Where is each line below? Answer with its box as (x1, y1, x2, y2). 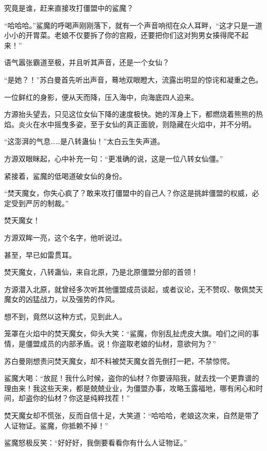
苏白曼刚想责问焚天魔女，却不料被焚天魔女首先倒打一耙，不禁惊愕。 (4, 355, 234, 366)
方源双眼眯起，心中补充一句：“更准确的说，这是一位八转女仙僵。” (4, 153, 223, 163)
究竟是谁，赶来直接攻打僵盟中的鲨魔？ (4, 3, 133, 13)
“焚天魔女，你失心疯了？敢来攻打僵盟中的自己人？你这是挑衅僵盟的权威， (4, 188, 252, 198)
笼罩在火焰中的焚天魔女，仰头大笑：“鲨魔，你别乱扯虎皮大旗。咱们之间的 (4, 328, 252, 339)
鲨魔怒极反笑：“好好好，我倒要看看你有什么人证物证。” (4, 437, 187, 448)
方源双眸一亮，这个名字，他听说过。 (4, 232, 126, 242)
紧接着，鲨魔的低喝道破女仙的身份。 (4, 170, 126, 181)
